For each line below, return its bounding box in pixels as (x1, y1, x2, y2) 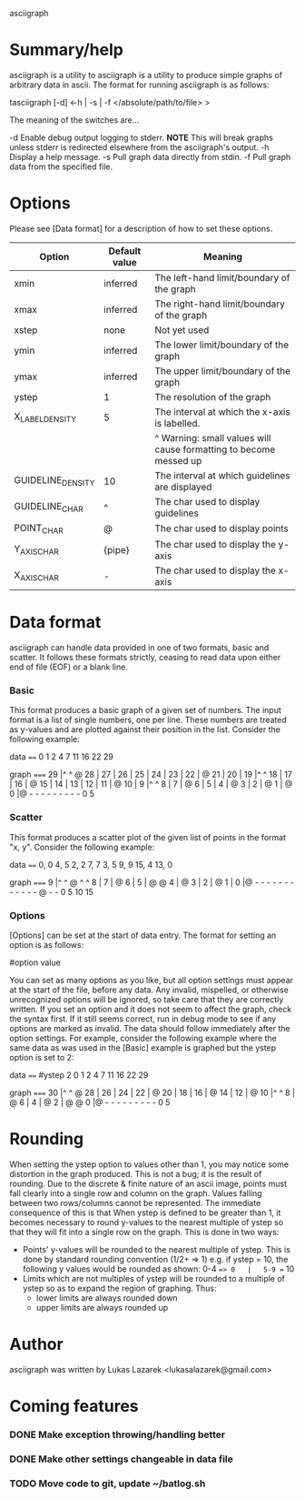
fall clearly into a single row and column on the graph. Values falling (9, 1187, 262, 1199)
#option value (9, 957, 61, 968)
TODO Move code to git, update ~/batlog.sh (9, 1477, 206, 1490)
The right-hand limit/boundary (153, 297, 286, 310)
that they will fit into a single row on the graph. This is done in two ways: (9, 1226, 280, 1237)
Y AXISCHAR (14, 543, 59, 558)
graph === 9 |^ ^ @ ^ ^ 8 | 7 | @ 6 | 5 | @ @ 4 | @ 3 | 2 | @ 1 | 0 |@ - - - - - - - (9, 877, 295, 888)
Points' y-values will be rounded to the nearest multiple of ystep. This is (22, 1243, 290, 1254)
